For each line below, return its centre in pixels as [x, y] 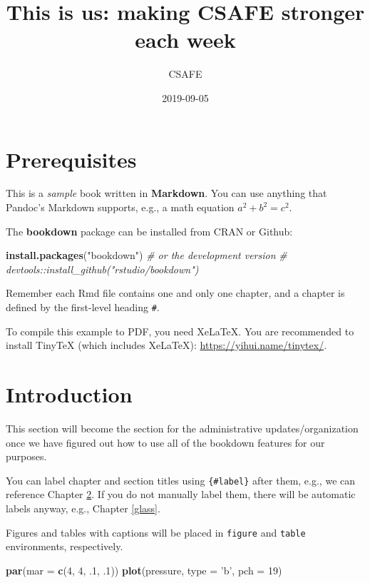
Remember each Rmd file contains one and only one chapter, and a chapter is [175, 293]
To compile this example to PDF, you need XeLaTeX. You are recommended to [180, 331]
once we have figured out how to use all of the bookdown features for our [165, 442]
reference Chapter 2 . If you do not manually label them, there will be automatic [181, 494]
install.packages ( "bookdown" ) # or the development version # [147, 255]
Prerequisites [71, 159]
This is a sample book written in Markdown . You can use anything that [166, 193]
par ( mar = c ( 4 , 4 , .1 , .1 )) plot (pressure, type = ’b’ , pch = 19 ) [144, 570]
